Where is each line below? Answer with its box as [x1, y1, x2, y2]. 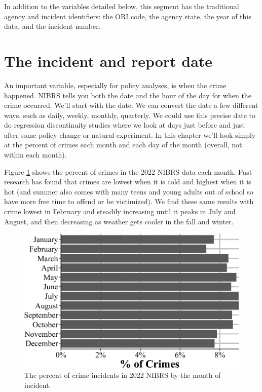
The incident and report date [4, 50, 213, 71]
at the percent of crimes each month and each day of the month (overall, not [4, 139, 242, 150]
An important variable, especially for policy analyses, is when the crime [4, 80, 227, 90]
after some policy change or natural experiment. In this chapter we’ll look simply [4, 129, 256, 140]
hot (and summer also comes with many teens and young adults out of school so [4, 186, 253, 197]
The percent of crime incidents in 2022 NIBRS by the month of [24, 370, 221, 380]
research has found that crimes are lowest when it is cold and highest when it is [4, 176, 251, 187]
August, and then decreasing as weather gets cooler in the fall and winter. [4, 216, 234, 226]
